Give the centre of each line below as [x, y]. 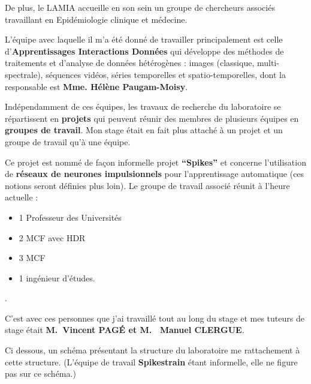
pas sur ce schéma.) [40, 373]
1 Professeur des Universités [70, 217]
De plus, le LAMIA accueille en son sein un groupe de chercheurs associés [140, 7]
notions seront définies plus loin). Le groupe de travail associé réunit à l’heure [147, 185]
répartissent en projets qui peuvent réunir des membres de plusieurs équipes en [152, 118]
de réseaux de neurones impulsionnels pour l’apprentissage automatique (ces [155, 174]
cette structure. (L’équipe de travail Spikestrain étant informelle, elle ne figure [151, 361]
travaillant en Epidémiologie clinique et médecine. [96, 19]
